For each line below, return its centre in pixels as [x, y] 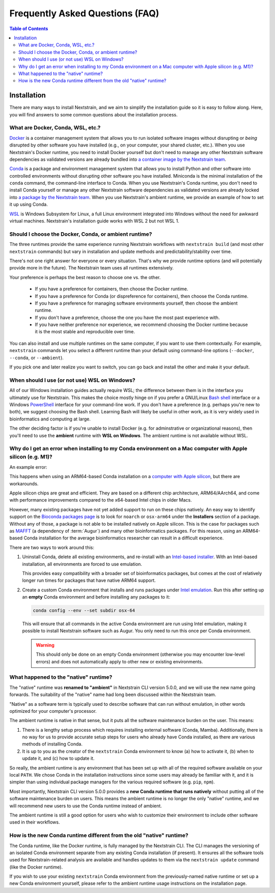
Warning [45, 645]
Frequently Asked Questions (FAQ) [84, 13]
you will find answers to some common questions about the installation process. [93, 114]
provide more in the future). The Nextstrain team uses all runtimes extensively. [92, 268]
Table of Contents [29, 29]
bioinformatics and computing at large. [50, 419]
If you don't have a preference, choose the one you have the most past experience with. [127, 317]
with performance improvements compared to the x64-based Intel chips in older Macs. [101, 500]
